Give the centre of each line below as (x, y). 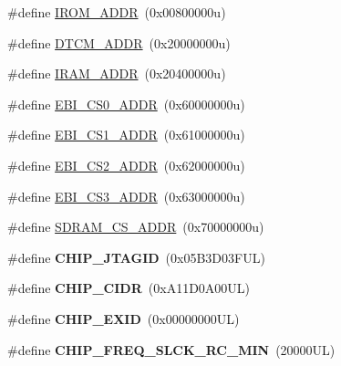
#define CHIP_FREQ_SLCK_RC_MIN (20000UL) (171, 349)
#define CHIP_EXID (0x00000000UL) (124, 318)
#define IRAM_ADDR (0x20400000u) (117, 73)
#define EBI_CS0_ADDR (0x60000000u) (126, 104)
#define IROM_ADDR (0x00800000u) (117, 12)
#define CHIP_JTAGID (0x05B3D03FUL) (136, 257)
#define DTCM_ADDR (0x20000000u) (119, 42)
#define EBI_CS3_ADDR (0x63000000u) (126, 196)
